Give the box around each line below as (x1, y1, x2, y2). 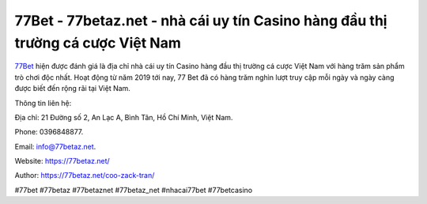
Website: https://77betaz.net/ (14, 157, 110, 166)
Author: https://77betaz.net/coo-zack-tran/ (14, 171, 155, 180)
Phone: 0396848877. (14, 127, 84, 137)
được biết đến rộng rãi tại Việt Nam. (14, 84, 130, 93)
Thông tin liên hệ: (14, 98, 72, 108)
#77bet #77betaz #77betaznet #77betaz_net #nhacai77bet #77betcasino (14, 185, 253, 195)
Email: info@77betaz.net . (14, 142, 96, 151)
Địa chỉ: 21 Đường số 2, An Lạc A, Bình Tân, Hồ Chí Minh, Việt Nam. (14, 112, 233, 122)
